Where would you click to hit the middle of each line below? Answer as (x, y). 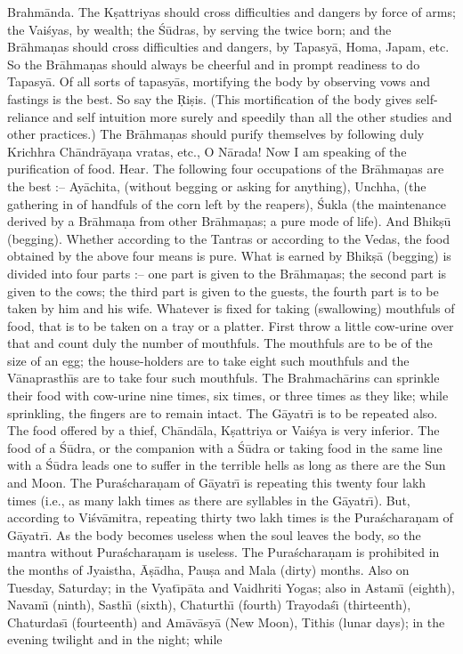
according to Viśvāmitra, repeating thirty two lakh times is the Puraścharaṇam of (230, 517)
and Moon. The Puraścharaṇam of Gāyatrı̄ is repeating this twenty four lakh (217, 483)
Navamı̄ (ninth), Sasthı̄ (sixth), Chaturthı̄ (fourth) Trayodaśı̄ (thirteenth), (209, 605)
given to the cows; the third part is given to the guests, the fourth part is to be (223, 291)
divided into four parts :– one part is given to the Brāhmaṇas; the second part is (227, 273)
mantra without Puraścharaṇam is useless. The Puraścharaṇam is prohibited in (223, 552)
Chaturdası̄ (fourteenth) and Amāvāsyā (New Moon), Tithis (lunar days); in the (226, 622)
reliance (28, 116)
